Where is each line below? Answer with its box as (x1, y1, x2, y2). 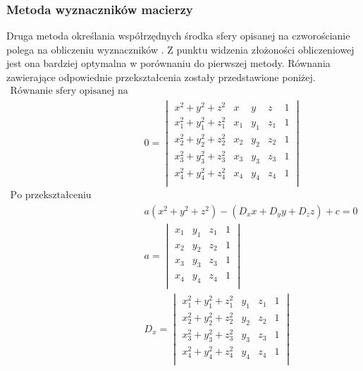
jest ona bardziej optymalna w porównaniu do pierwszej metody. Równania (6, 56, 331, 71)
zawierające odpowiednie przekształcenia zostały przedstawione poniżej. (6, 70, 316, 84)
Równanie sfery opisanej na (10, 85, 128, 96)
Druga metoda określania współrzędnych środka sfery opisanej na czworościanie (6, 28, 350, 43)
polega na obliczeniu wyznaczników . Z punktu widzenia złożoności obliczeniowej (6, 42, 355, 56)
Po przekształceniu (10, 190, 92, 200)
